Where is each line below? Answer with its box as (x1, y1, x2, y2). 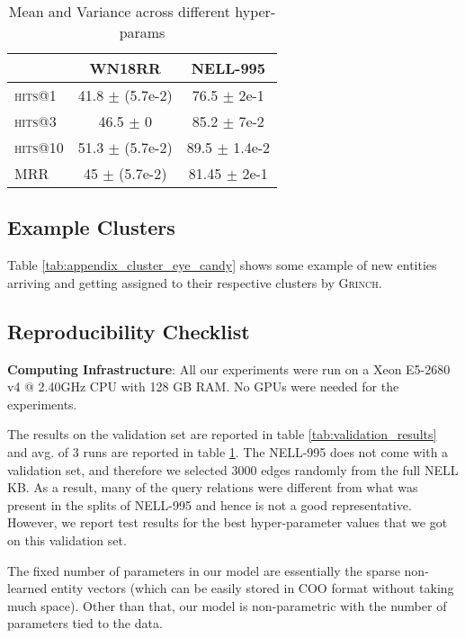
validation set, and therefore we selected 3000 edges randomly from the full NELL (7, 460, 459, 479)
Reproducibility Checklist (7, 317, 250, 345)
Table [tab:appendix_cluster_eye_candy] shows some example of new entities (7, 256, 437, 274)
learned (7, 579, 48, 598)
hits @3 (14, 111, 57, 131)
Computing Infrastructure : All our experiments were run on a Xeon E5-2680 (7, 359, 451, 378)
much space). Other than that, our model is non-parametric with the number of (7, 596, 447, 615)
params (119, 22, 165, 42)
